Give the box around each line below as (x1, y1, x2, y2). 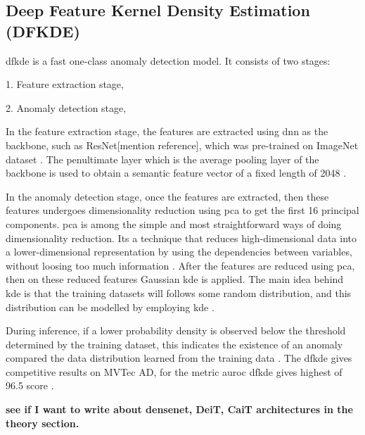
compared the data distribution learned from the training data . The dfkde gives (6, 351, 352, 365)
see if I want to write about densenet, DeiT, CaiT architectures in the (6, 402, 353, 417)
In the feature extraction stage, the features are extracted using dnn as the (6, 124, 328, 139)
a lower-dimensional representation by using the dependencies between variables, (6, 244, 352, 259)
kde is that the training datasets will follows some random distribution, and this (6, 285, 352, 300)
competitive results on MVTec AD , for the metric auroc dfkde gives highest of (6, 364, 342, 379)
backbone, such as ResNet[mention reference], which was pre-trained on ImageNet (6, 137, 359, 152)
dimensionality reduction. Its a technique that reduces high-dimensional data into (6, 230, 357, 245)
